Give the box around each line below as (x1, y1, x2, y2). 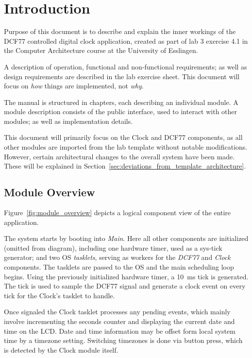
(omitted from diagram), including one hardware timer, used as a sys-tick (4, 242, 222, 253)
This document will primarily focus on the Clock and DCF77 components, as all (4, 132, 243, 142)
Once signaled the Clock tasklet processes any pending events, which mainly (4, 307, 231, 317)
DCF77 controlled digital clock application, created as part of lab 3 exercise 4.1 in (4, 35, 248, 46)
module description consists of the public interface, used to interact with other (4, 106, 237, 117)
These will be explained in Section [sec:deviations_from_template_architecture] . (4, 161, 246, 171)
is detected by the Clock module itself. (4, 344, 118, 355)
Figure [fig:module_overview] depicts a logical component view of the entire (4, 207, 231, 218)
